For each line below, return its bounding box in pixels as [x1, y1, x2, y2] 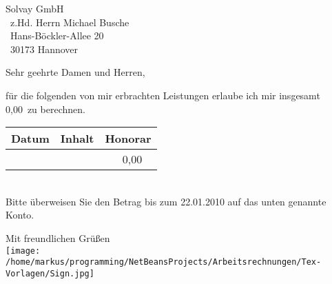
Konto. [6, 207, 34, 222]
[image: [6, 245, 41, 256]
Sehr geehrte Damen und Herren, [6, 65, 145, 79]
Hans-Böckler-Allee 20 [10, 28, 104, 43]
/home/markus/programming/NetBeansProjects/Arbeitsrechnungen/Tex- [6, 257, 322, 267]
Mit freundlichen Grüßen [6, 230, 110, 245]
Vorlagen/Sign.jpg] [6, 268, 94, 278]
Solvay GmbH [6, 1, 64, 15]
